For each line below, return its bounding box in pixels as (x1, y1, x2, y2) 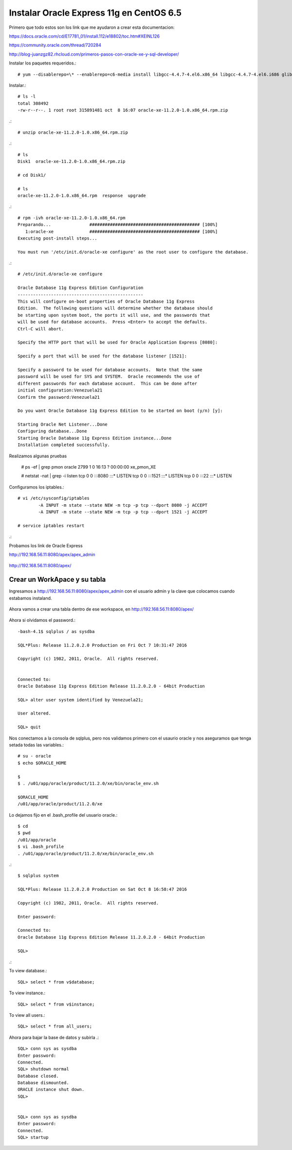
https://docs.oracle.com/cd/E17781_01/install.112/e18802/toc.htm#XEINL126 (9, 33, 160, 39)
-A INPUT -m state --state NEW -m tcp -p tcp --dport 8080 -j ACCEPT (38, 502, 208, 508)
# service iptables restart (18, 523, 85, 528)
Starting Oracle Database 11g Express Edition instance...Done (18, 435, 172, 441)
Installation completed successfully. (18, 442, 110, 448)
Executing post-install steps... (18, 235, 97, 241)
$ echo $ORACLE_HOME (18, 760, 67, 766)
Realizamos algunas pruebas (9, 453, 67, 459)
